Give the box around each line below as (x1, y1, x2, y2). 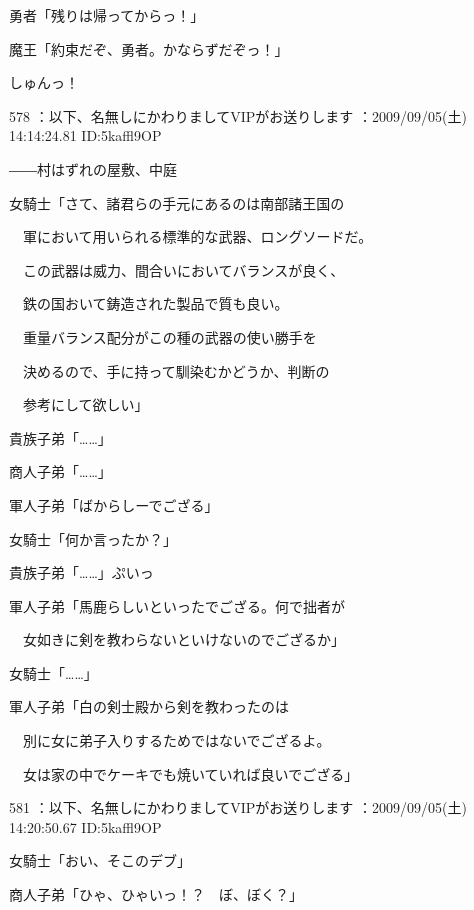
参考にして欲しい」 (22, 394, 149, 415)
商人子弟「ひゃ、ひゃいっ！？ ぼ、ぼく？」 (9, 884, 303, 905)
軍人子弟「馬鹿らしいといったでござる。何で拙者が (9, 595, 345, 616)
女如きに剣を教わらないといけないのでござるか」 (22, 629, 345, 650)
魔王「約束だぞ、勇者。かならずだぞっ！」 (9, 38, 289, 59)
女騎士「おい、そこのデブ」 (9, 850, 191, 871)
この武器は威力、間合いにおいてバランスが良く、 (22, 259, 345, 280)
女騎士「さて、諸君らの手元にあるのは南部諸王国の (9, 192, 345, 213)
